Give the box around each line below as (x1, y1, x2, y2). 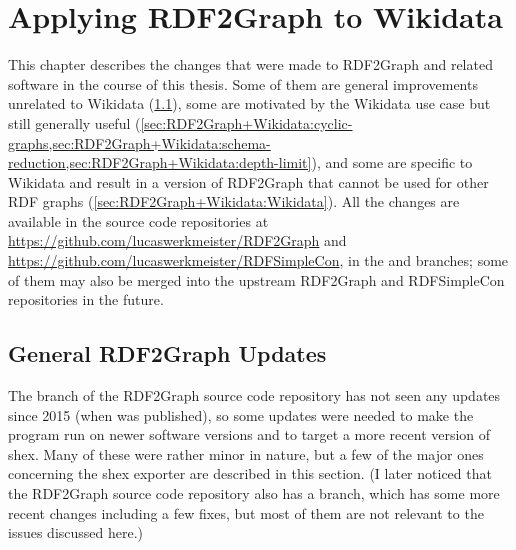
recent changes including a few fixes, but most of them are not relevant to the (8, 502, 484, 523)
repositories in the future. (8, 289, 164, 310)
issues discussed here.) (8, 522, 144, 543)
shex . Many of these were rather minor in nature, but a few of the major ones (8, 443, 484, 464)
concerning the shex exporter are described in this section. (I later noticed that (8, 463, 492, 484)
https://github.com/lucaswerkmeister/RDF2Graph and (8, 230, 347, 251)
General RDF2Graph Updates (8, 338, 327, 369)
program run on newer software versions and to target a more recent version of (8, 424, 491, 445)
